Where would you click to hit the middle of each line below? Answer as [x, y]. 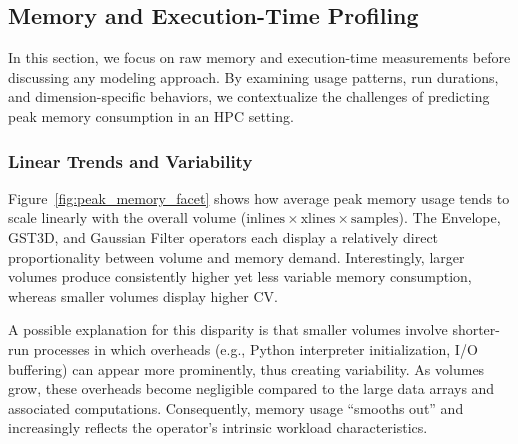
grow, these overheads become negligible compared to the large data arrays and [251, 388]
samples [374, 219]
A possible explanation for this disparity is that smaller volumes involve [228, 329]
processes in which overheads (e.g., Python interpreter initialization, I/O [255, 348]
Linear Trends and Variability [130, 160]
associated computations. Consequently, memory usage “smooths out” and [236, 407]
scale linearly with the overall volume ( [127, 217]
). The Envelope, [449, 217]
